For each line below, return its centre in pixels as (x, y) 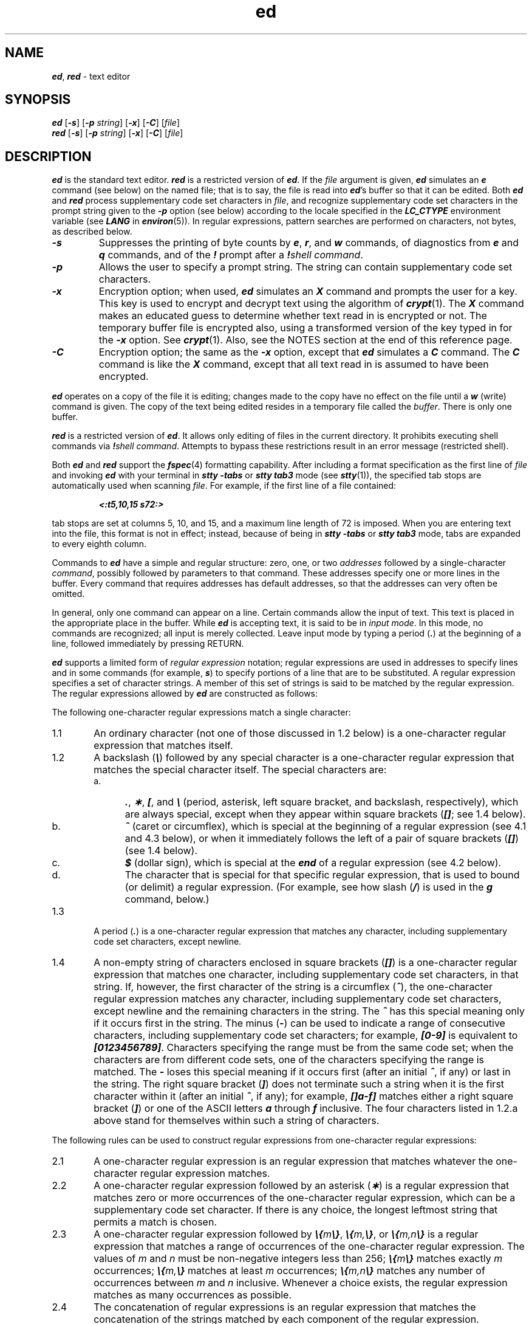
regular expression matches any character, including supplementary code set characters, (298, 999)
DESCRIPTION (48, 156)
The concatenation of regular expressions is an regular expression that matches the (285, 1307)
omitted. (68, 594)
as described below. (92, 232)
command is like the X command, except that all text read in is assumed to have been (294, 364)
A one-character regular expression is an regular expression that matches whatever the (293, 1161)
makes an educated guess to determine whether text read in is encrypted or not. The (293, 316)
